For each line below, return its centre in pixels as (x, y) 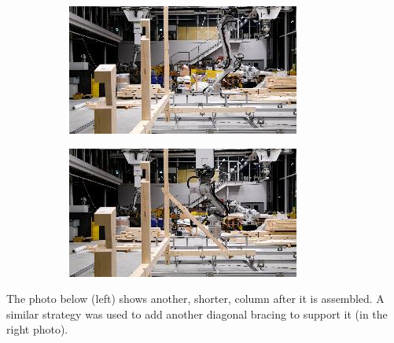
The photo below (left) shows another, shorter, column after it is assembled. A (195, 299)
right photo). (37, 329)
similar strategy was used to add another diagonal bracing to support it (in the (197, 313)
